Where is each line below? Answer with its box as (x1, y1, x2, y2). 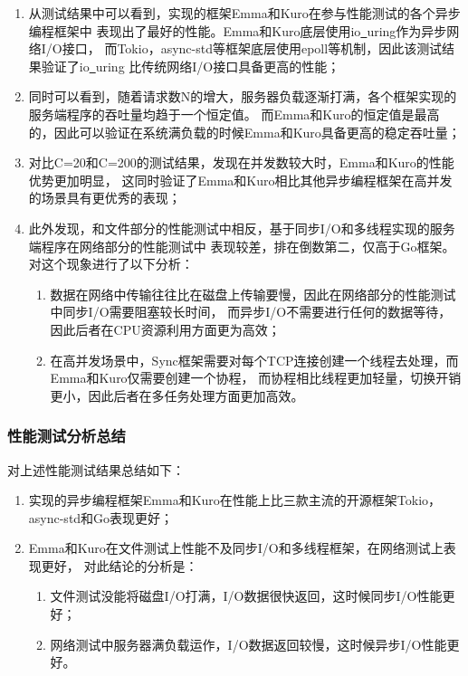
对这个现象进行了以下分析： (28, 254, 194, 273)
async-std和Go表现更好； (28, 508, 174, 527)
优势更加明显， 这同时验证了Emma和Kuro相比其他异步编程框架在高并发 (28, 170, 453, 189)
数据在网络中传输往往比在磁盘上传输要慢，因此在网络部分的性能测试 (50, 284, 456, 303)
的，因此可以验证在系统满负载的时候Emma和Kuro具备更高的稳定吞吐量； (28, 122, 461, 141)
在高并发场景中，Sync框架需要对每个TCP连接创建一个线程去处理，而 (50, 350, 459, 369)
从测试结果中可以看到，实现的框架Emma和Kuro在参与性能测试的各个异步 (28, 4, 461, 22)
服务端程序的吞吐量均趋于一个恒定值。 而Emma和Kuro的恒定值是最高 (28, 104, 440, 123)
